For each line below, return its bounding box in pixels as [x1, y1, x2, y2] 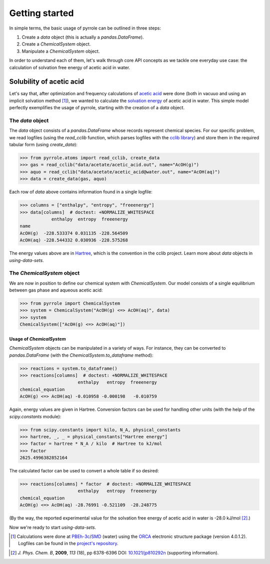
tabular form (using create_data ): [9, 142, 77, 148]
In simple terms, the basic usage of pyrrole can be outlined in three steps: [9, 25, 161, 31]
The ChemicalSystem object [9, 269, 80, 276]
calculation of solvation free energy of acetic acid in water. [9, 64, 130, 70]
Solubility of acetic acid [9, 78, 84, 86]
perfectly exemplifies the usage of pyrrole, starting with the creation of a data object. [9, 105, 185, 111]
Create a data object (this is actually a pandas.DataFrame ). [21, 34, 144, 40]
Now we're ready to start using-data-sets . [9, 524, 96, 530]
